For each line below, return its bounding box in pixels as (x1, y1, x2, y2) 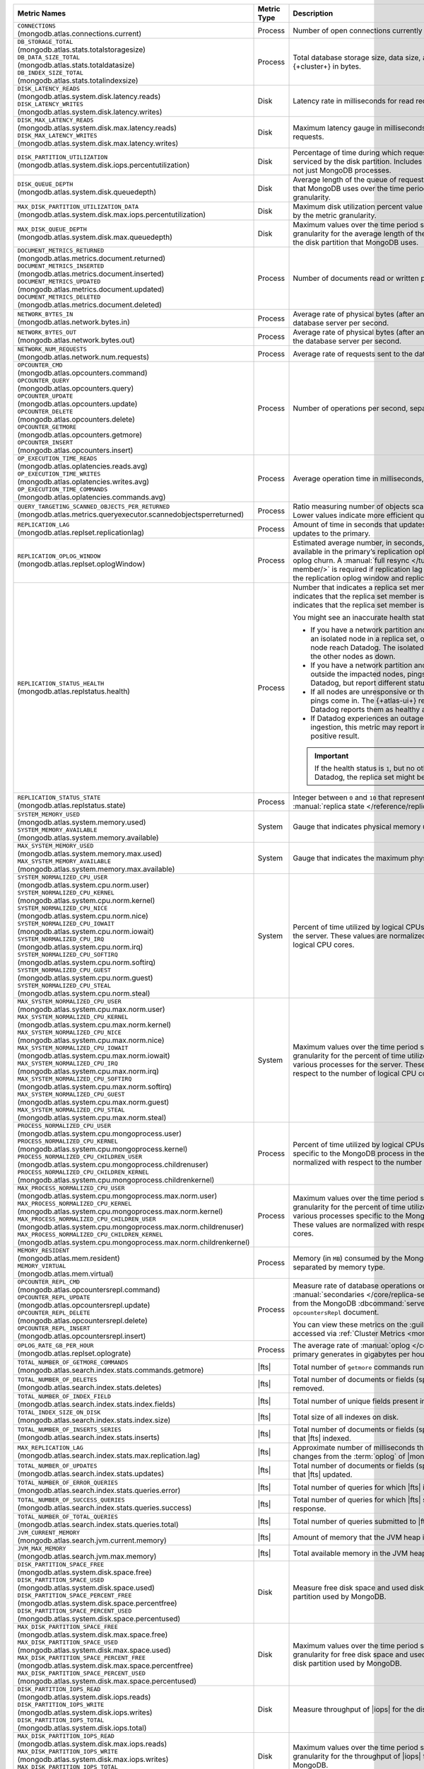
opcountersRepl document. (293, 1308, 379, 1317)
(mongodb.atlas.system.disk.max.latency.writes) (17, 139, 179, 148)
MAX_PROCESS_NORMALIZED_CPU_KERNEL (17, 1200, 132, 1207)
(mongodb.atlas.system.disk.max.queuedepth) (17, 232, 172, 242)
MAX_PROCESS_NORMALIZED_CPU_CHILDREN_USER (17, 1216, 156, 1223)
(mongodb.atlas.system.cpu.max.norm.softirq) (17, 1082, 172, 1091)
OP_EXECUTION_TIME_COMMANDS (17, 485, 108, 493)
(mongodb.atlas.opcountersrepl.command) (17, 1285, 160, 1294)
